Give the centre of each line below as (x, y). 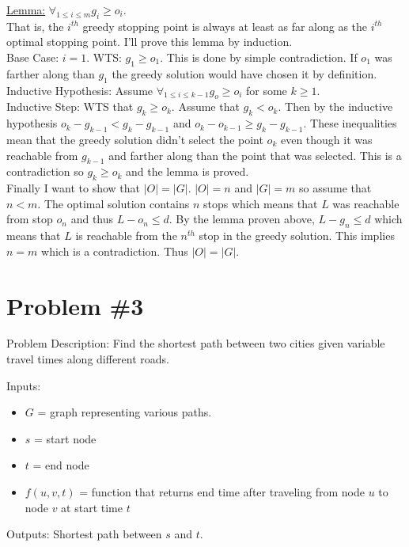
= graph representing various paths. (125, 412)
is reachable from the (126, 236)
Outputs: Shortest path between (84, 534)
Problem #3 (75, 305)
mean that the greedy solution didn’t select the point (135, 139)
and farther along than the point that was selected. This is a (255, 155)
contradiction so (45, 171)
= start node (65, 438)
